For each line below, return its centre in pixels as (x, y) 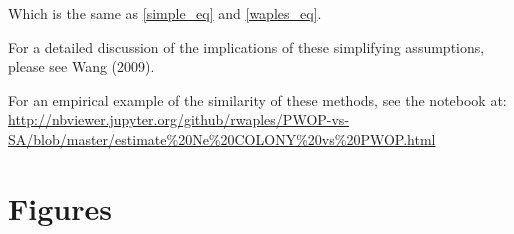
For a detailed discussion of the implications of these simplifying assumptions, (246, 46)
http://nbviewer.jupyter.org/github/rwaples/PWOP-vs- (179, 119)
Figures (60, 207)
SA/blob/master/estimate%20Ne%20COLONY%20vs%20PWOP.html (222, 138)
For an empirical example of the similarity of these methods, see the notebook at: (257, 99)
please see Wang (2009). (81, 66)
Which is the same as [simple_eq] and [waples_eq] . (165, 13)
